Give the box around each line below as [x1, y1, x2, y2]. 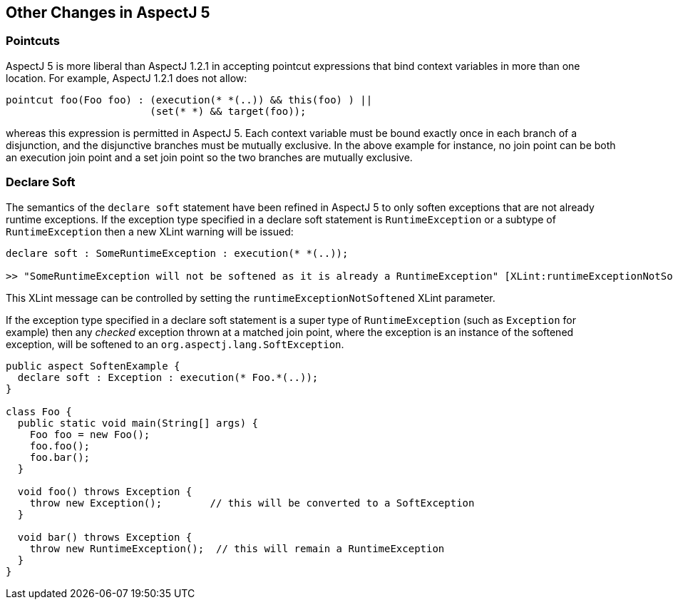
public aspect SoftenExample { [6, 360, 180, 372]
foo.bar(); [29, 451, 91, 463]
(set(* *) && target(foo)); [150, 105, 307, 117]
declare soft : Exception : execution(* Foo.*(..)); [17, 371, 319, 383]
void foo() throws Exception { [17, 485, 192, 497]
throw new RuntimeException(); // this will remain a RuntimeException [29, 542, 445, 554]
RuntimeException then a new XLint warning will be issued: [6, 225, 294, 238]
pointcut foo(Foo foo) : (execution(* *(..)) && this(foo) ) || [6, 93, 373, 106]
